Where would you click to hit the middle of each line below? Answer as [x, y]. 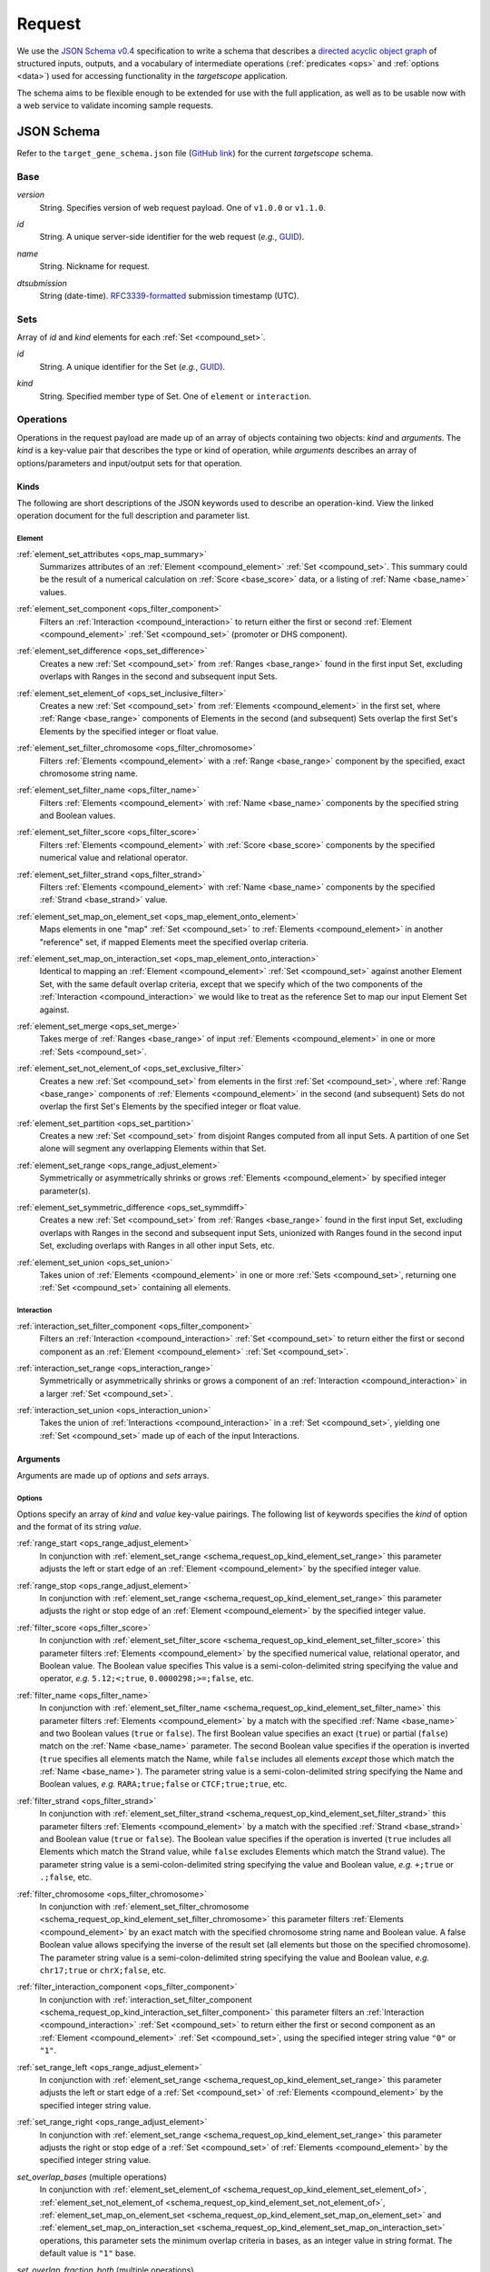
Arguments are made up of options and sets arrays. [113, 1476]
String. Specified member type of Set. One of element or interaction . [176, 396]
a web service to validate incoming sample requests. [115, 105]
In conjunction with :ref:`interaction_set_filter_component [146, 1999]
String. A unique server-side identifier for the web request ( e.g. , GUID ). [172, 237]
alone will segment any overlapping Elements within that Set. [153, 1149]
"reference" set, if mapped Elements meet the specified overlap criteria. [174, 942]
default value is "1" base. [88, 2253]
